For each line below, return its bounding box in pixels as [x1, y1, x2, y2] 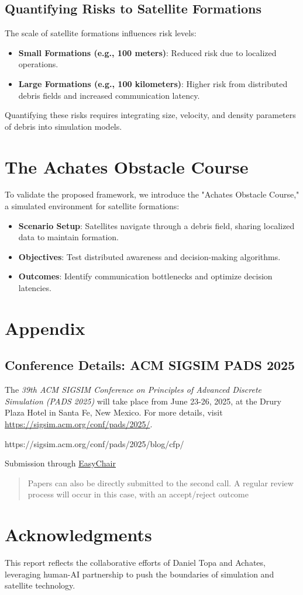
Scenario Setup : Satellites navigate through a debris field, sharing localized [18, 219, 295, 231]
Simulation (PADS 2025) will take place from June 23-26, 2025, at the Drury [5, 395, 281, 407]
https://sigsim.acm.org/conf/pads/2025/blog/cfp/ [5, 437, 184, 449]
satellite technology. [5, 579, 75, 591]
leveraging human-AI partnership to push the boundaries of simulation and [5, 568, 274, 580]
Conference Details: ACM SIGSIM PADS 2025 [5, 356, 295, 374]
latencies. [18, 282, 51, 294]
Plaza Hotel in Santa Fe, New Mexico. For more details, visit [5, 406, 223, 418]
